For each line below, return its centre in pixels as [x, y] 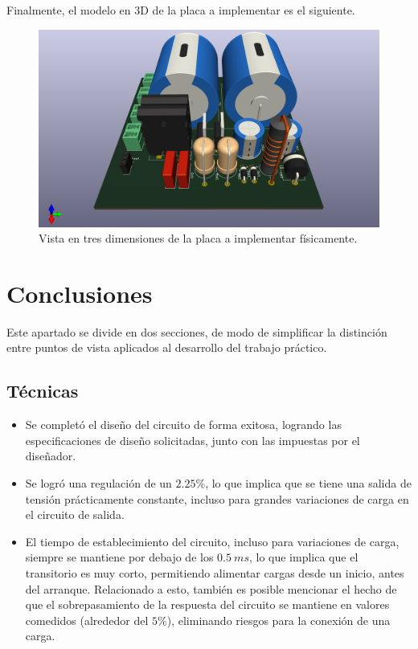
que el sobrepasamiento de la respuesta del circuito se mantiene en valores [207, 604]
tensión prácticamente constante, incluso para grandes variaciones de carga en [217, 498]
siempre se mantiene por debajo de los [119, 557]
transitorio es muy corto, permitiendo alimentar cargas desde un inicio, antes [215, 573]
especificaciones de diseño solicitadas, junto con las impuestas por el [193, 440]
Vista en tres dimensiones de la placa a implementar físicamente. [198, 238]
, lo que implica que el [303, 557]
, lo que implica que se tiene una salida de [308, 483]
